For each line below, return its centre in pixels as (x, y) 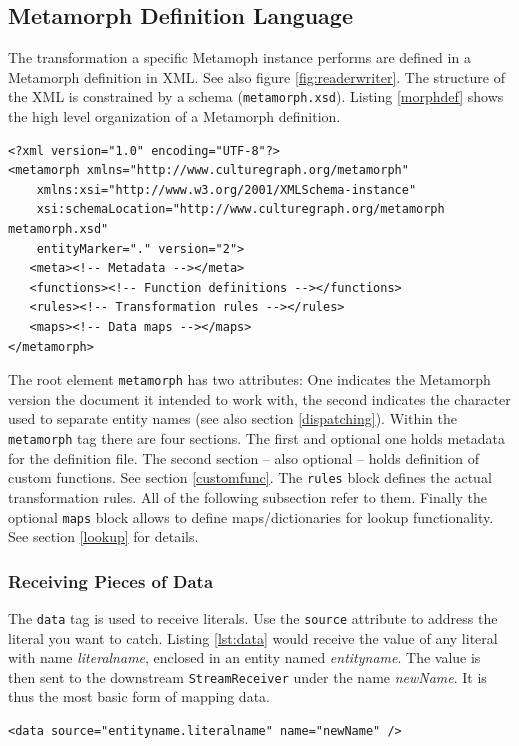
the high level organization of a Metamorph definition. (174, 116)
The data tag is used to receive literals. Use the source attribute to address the (253, 617)
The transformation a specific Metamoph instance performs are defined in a (239, 57)
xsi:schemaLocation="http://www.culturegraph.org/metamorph (240, 209)
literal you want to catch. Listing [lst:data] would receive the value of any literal (253, 637)
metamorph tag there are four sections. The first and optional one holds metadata (256, 438)
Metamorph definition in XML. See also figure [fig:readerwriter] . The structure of (256, 76)
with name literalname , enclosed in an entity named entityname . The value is (244, 657)
